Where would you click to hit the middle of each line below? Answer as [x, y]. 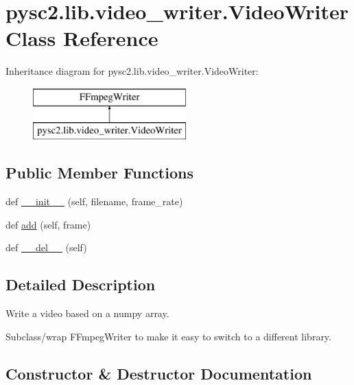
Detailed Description [81, 284]
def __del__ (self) [46, 247]
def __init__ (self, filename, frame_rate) [94, 201]
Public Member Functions [99, 173]
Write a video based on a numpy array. [87, 313]
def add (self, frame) [48, 224]
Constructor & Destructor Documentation [159, 373]
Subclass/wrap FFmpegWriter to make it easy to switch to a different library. [168, 336]
